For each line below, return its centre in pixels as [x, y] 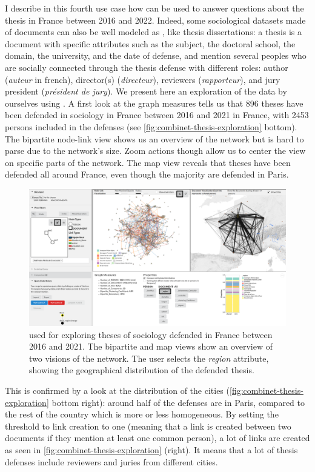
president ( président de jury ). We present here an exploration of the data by [146, 91]
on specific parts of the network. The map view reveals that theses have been [148, 162]
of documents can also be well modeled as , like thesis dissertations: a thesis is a [154, 32]
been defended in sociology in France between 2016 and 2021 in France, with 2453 [157, 115]
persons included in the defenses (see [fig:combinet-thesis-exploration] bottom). [151, 126]
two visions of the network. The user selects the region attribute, [149, 358]
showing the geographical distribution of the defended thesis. [142, 370]
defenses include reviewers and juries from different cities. [111, 461]
